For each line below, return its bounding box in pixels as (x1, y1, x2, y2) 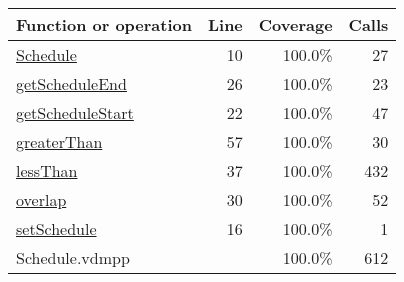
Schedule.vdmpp (16, 246, 130, 269)
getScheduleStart (16, 101, 134, 124)
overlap (16, 188, 67, 211)
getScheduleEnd (16, 72, 127, 95)
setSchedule (16, 217, 97, 240)
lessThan (16, 159, 78, 182)
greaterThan (16, 130, 103, 153)
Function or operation (16, 13, 192, 36)
